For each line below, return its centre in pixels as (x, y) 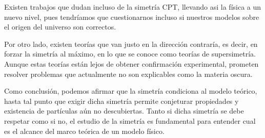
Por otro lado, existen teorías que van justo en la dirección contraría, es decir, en (131, 44)
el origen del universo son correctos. (60, 27)
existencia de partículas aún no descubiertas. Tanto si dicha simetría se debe (124, 111)
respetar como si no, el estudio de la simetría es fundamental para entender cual (130, 120)
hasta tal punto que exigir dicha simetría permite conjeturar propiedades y (121, 101)
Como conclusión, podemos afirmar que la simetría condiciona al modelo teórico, (131, 91)
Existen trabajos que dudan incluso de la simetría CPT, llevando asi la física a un (133, 7)
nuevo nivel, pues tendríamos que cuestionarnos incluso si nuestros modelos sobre (132, 17)
